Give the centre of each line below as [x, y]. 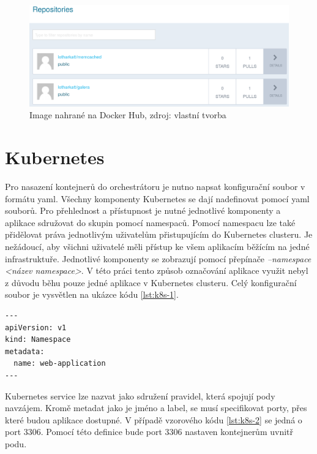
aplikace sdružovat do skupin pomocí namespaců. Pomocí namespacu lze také [150, 222]
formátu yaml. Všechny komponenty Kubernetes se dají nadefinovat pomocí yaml [157, 198]
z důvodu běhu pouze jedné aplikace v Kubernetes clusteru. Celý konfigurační [151, 282]
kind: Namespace [38, 340]
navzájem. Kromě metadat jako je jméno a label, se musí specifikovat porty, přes [156, 408]
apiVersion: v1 [36, 327]
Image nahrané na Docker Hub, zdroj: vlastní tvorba [128, 115]
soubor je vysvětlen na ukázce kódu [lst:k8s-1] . [92, 294]
